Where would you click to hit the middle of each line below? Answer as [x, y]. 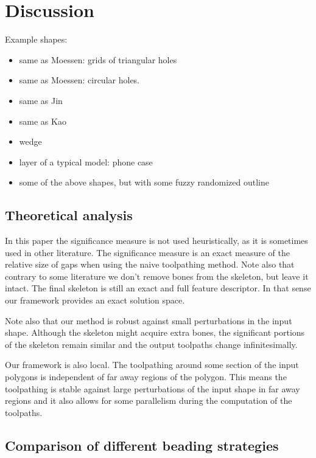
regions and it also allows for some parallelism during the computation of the [149, 401]
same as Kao [43, 121]
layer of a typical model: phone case [86, 161]
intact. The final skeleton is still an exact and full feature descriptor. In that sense [158, 288]
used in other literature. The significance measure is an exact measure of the [147, 252]
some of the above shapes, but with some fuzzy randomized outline [144, 182]
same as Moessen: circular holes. [79, 80]
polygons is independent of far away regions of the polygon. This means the [146, 377]
